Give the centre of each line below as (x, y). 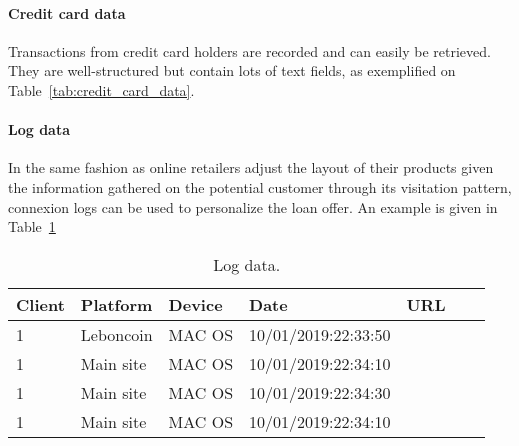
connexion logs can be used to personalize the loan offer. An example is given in (253, 206)
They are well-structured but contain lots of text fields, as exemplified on (232, 70)
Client (40, 304)
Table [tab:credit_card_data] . (101, 89)
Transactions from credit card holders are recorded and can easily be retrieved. (249, 50)
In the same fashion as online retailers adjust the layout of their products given (251, 167)
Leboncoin (116, 334)
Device (195, 304)
